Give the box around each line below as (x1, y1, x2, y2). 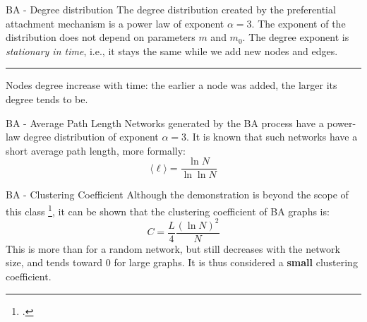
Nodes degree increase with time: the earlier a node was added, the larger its (6, 78, 337, 93)
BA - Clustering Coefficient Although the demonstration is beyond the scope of (6, 187, 349, 202)
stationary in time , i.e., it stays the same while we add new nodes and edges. (6, 43, 338, 58)
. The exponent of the (251, 16, 346, 30)
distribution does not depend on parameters (6, 30, 195, 44)
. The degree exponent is (242, 30, 349, 44)
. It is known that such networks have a (186, 129, 358, 144)
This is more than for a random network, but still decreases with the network (6, 241, 340, 256)
